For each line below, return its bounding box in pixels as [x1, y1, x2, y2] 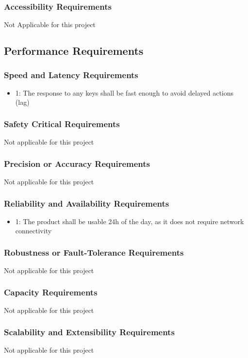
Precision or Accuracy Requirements [4, 157, 150, 169]
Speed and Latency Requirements [4, 68, 138, 81]
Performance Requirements [4, 43, 144, 58]
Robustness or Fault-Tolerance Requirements [4, 246, 184, 258]
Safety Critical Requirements [4, 117, 120, 130]
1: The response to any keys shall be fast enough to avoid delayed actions [15, 87, 234, 98]
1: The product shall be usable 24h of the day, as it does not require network [15, 216, 244, 226]
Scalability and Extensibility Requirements [4, 325, 175, 338]
